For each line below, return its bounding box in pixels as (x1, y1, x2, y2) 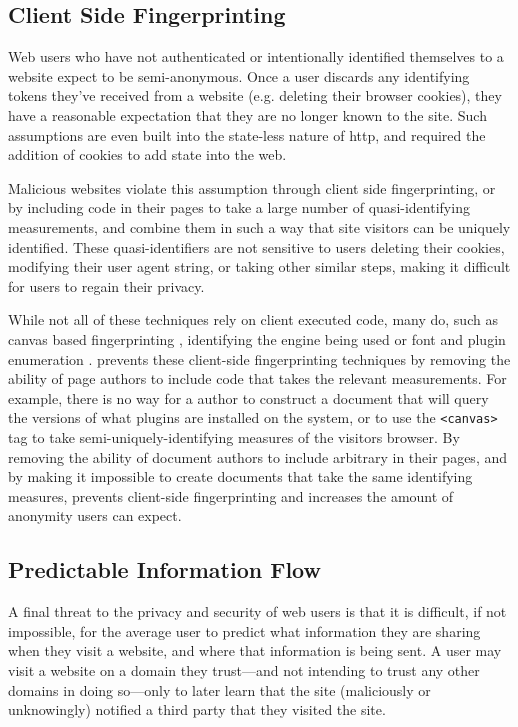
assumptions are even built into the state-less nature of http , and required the (8, 124, 486, 145)
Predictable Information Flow (8, 554, 321, 585)
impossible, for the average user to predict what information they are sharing (8, 620, 481, 641)
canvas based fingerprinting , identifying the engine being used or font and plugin (8, 328, 506, 349)
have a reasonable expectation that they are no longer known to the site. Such (8, 104, 487, 125)
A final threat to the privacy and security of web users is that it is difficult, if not (8, 601, 507, 622)
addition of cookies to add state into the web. (8, 144, 287, 165)
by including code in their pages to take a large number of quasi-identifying (8, 197, 470, 218)
